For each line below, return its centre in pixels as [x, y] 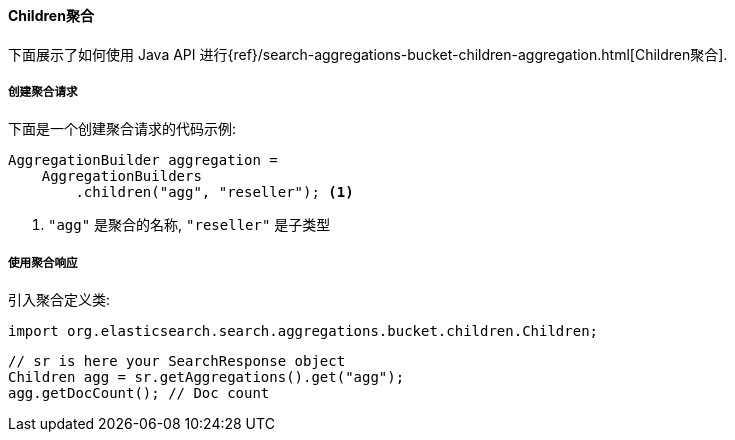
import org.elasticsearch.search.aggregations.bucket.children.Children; [303, 331]
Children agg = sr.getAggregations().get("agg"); [206, 377]
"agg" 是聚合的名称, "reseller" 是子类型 [189, 225]
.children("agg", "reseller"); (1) [214, 192]
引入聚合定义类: [59, 300]
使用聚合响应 [43, 262]
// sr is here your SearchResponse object [177, 361]
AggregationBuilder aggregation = [143, 160]
